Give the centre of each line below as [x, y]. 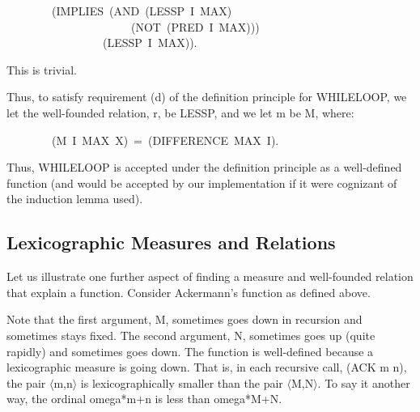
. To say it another [364, 382]
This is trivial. [42, 69]
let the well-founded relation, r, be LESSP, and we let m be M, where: [180, 112]
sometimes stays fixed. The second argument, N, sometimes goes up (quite [191, 335]
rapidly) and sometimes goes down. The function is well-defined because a [190, 351]
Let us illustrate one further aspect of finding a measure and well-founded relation [210, 276]
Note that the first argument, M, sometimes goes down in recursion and [185, 319]
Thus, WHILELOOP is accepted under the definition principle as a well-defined [204, 167]
